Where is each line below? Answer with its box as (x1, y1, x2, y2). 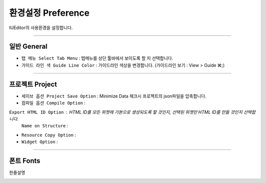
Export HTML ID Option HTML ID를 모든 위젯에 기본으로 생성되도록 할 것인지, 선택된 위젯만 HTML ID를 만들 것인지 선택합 (9, 109, 256, 115)
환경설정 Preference (9, 7, 90, 18)
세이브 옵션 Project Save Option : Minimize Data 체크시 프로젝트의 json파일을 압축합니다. (21, 93, 207, 99)
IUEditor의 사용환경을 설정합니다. (9, 25, 73, 31)
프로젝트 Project (9, 80, 58, 88)
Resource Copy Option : (21, 132, 76, 138)
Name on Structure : (21, 123, 68, 129)
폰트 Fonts (9, 156, 40, 165)
